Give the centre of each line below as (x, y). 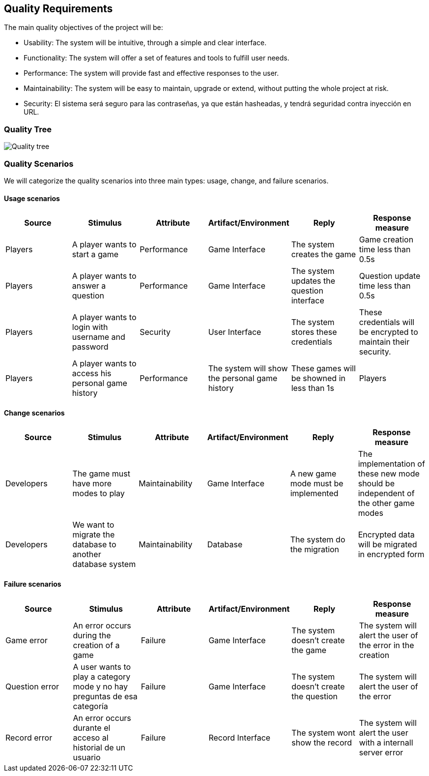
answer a (89, 286)
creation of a (96, 645)
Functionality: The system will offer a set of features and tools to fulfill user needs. (157, 58)
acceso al (91, 737)
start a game (95, 254)
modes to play (99, 493)
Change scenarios (34, 413)
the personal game (243, 378)
